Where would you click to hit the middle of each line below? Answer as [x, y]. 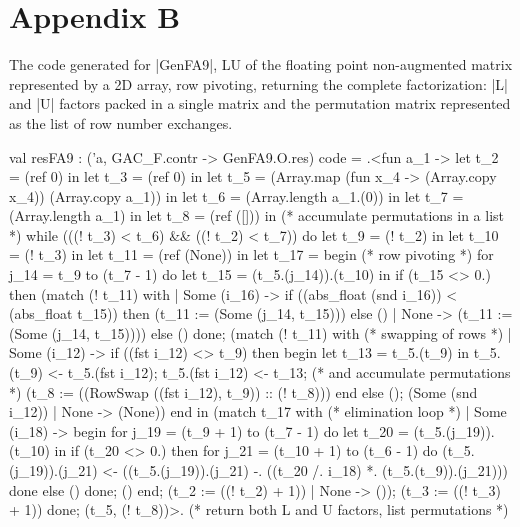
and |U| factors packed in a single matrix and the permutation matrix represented [260, 103]
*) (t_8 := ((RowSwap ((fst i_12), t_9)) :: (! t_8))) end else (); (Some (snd [243, 391]
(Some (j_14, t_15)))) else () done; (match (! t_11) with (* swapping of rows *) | [260, 332]
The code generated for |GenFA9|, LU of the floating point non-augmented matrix [261, 64]
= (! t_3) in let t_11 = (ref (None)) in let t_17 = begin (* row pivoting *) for [251, 254]
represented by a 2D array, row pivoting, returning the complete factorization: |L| [258, 83]
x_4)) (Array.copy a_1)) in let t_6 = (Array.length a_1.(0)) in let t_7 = [236, 195]
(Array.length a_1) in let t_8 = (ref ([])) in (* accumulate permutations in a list [256, 215]
